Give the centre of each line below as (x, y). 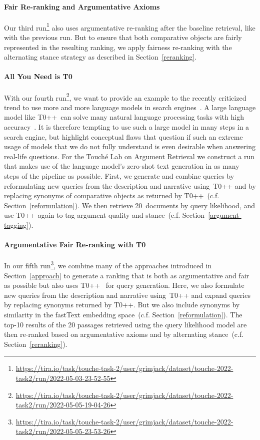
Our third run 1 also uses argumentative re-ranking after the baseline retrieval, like (130, 27)
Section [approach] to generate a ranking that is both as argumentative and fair (127, 275)
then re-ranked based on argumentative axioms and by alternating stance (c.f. (124, 334)
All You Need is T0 (38, 76)
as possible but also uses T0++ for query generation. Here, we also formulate (124, 285)
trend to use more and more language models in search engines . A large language (130, 107)
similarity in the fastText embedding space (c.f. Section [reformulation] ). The (123, 315)
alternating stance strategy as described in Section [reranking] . (100, 57)
